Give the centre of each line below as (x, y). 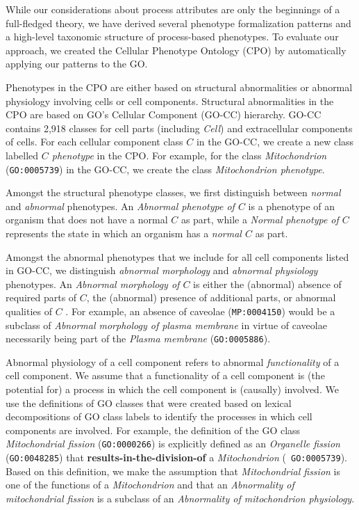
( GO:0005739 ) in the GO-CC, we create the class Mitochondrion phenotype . (165, 169)
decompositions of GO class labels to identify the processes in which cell (159, 416)
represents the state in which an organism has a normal (124, 233)
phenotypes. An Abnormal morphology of (93, 284)
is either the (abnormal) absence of (267, 284)
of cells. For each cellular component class (94, 142)
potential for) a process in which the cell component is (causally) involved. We (172, 389)
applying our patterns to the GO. (77, 64)
